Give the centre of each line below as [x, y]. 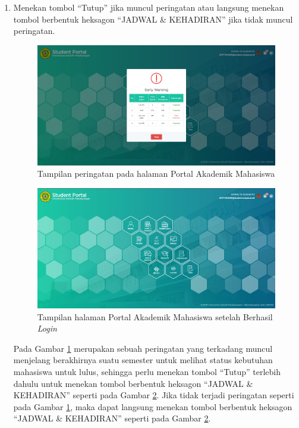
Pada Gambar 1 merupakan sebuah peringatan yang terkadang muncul [143, 348]
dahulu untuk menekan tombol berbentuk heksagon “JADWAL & [133, 383]
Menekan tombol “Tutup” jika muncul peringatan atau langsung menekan [149, 7]
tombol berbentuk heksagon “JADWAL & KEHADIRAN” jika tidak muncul [153, 19]
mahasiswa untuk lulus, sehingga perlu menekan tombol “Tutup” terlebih [147, 372]
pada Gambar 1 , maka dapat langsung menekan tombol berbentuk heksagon [153, 406]
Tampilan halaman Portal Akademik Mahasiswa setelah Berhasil [155, 316]
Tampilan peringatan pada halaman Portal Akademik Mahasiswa [156, 174]
